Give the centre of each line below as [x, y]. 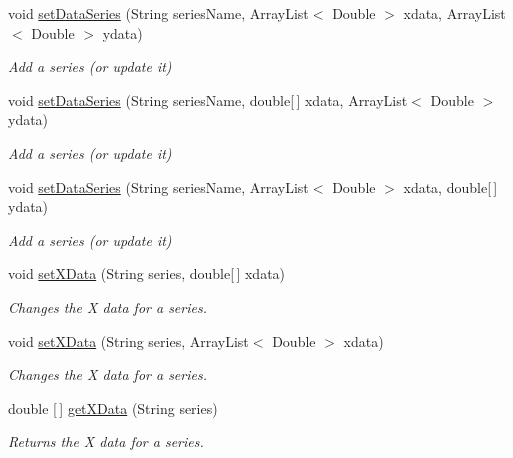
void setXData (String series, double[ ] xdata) [147, 273]
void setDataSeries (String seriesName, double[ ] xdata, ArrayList [208, 99]
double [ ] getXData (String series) [113, 407]
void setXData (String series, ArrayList [128, 340]
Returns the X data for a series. [106, 441]
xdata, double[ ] [450, 186]
